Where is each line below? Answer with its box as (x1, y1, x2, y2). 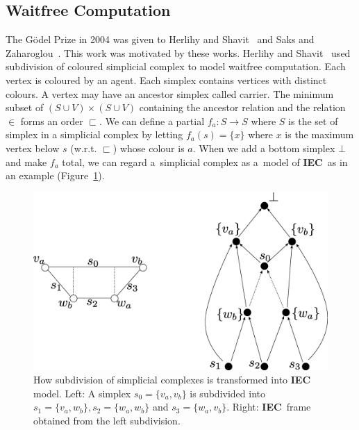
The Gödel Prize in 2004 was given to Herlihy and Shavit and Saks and (6, 32, 315, 47)
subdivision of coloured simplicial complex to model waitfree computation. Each (6, 59, 346, 74)
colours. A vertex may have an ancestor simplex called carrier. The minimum (6, 86, 334, 101)
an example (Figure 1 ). (6, 168, 105, 183)
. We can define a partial (99, 113, 205, 128)
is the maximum (285, 127, 354, 142)
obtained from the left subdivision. (33, 413, 181, 427)
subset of (6, 100, 44, 115)
